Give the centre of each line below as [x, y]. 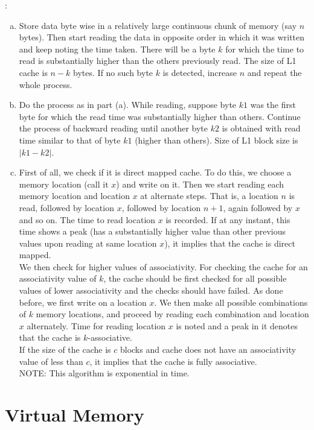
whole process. [46, 84]
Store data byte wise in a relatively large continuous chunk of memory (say [158, 25]
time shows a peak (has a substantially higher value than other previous [152, 231]
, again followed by [258, 207]
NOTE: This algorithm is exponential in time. [104, 373]
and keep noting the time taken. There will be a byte [117, 49]
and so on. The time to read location [87, 219]
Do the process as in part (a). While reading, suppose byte [128, 105]
